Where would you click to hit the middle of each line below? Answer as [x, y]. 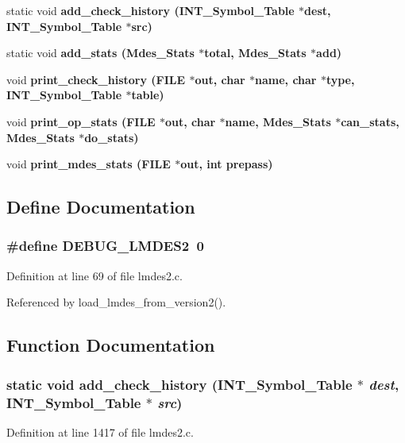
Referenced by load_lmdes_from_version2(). [116, 302]
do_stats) [112, 137]
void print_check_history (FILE [96, 79]
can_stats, [370, 121]
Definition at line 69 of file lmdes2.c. [94, 275]
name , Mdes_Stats [278, 121]
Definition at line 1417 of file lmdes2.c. [100, 431]
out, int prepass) [227, 164]
